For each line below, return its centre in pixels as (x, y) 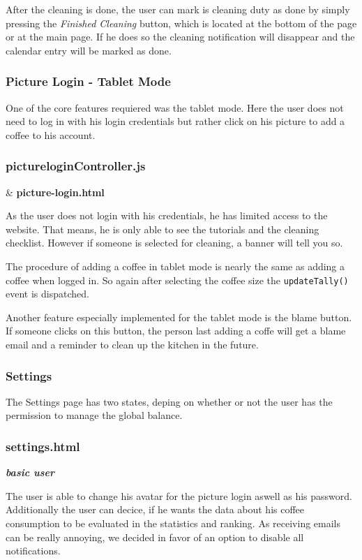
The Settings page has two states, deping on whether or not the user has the (169, 401)
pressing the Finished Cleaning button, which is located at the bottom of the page (181, 23)
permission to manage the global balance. (94, 415)
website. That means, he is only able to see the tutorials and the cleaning (163, 229)
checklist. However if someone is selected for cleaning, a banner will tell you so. (174, 243)
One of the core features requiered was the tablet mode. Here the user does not (175, 107)
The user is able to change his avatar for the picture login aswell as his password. (179, 495)
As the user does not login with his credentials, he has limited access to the (167, 215)
